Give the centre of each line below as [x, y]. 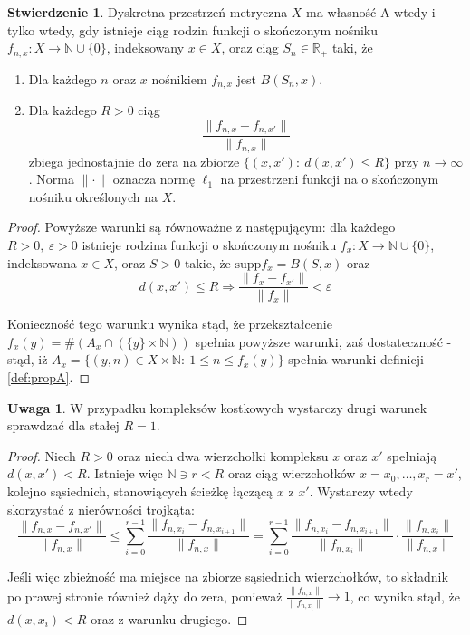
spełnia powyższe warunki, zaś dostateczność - [323, 341]
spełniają [412, 455]
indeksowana [42, 262]
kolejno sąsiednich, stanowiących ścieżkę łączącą [140, 491]
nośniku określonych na [93, 196]
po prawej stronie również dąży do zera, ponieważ [145, 596]
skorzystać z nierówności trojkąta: [101, 509]
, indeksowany [145, 48]
